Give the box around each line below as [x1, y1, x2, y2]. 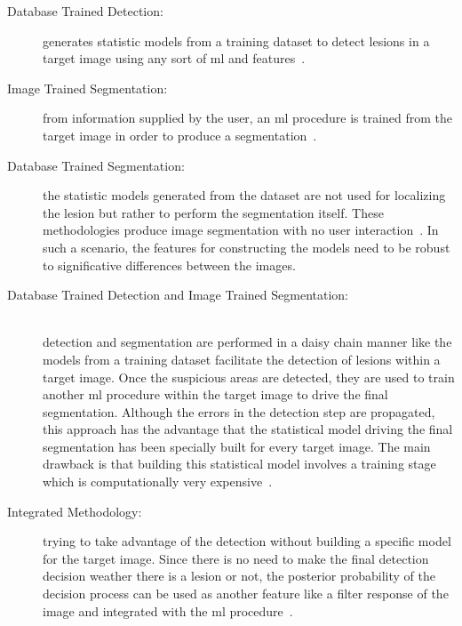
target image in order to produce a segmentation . [43, 125, 317, 144]
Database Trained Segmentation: [7, 156, 185, 174]
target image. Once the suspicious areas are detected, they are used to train [43, 367, 455, 386]
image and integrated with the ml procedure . [43, 601, 293, 620]
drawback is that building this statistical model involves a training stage [43, 454, 436, 473]
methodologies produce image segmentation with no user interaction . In [43, 221, 439, 239]
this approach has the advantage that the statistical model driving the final [43, 420, 453, 438]
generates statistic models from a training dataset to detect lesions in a [43, 31, 430, 50]
